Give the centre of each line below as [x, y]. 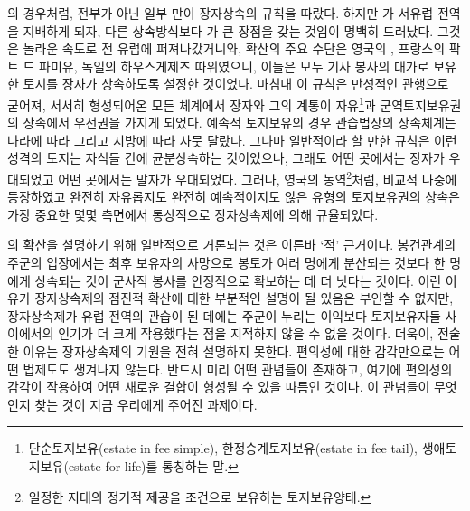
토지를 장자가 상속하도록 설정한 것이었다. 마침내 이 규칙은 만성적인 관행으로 [236, 84]
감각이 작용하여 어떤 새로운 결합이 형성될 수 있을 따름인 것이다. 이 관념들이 [219, 387]
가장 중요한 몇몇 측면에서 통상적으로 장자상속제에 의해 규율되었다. [193, 214]
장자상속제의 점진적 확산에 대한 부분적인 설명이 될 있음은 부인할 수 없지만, [244, 298]
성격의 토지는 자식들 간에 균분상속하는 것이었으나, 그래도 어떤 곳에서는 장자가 [226, 158]
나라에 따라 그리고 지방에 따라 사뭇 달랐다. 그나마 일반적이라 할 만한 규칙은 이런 [232, 140]
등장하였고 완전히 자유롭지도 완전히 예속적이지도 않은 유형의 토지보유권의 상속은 [234, 197]
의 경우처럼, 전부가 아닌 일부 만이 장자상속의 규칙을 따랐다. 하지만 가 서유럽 [221, 13]
